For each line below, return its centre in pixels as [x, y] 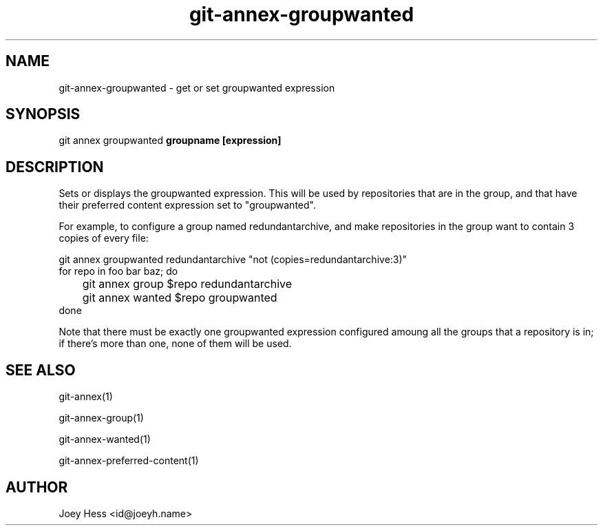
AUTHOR [37, 487]
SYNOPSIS [43, 114]
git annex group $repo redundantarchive [187, 284]
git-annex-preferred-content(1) [129, 461]
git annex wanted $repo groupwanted [180, 298]
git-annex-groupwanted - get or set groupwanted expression [197, 87]
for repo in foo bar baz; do [118, 271]
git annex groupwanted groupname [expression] [170, 140]
